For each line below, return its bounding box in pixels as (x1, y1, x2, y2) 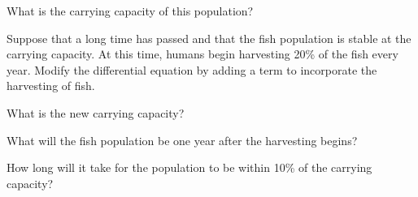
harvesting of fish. (7, 77, 95, 94)
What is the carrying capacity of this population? (7, 2, 254, 19)
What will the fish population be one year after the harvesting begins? (7, 131, 358, 148)
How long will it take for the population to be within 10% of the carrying (7, 159, 372, 176)
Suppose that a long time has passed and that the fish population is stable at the (7, 29, 411, 46)
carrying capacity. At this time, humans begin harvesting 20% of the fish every (7, 45, 398, 62)
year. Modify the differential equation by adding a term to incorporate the (7, 61, 377, 78)
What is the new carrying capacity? (7, 104, 185, 121)
